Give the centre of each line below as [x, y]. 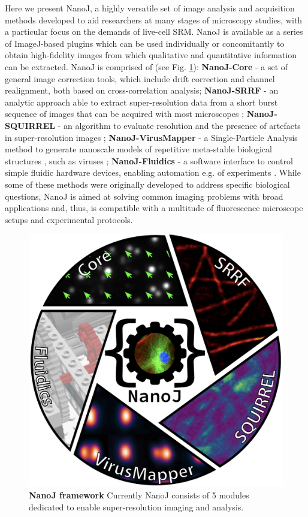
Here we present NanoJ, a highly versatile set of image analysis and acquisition [150, 8]
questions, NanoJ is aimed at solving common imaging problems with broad [144, 196]
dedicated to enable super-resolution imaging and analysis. [136, 507]
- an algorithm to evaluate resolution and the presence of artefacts [179, 125]
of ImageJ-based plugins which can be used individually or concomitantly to [145, 43]
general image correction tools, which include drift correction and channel [140, 78]
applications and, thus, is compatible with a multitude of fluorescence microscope [154, 208]
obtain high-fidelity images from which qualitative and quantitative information [151, 55]
